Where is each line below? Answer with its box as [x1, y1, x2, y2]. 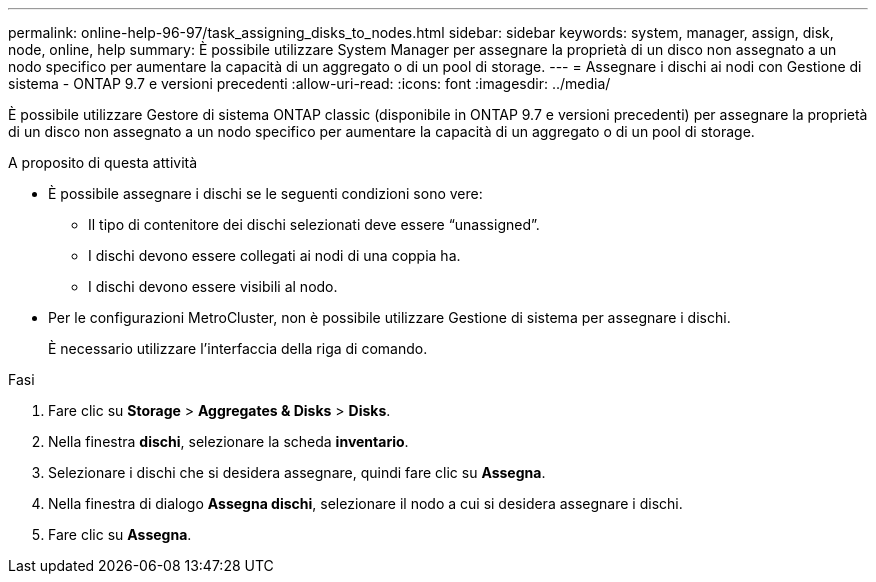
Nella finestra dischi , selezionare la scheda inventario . [48, 433, 409, 450]
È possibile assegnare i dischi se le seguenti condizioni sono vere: [48, 185, 483, 202]
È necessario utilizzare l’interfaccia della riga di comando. [48, 340, 428, 357]
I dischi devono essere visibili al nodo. [88, 278, 338, 295]
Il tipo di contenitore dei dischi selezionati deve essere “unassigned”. [88, 216, 540, 233]
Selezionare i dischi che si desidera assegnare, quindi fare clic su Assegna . [48, 464, 546, 481]
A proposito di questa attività [8, 154, 198, 171]
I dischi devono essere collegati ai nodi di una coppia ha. [88, 247, 461, 264]
